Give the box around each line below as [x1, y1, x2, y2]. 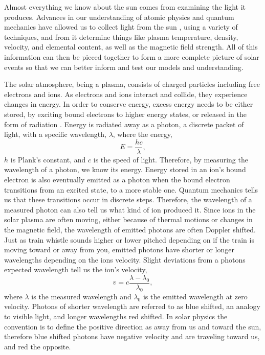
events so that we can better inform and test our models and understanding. [4, 61, 244, 72]
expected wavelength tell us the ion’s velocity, [4, 264, 147, 275]
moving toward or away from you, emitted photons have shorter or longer [4, 244, 234, 255]
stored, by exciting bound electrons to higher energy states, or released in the [4, 108, 247, 119]
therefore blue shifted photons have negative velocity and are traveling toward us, [4, 331, 260, 342]
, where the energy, [113, 129, 172, 139]
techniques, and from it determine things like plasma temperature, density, [4, 31, 238, 42]
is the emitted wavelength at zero [143, 291, 248, 301]
